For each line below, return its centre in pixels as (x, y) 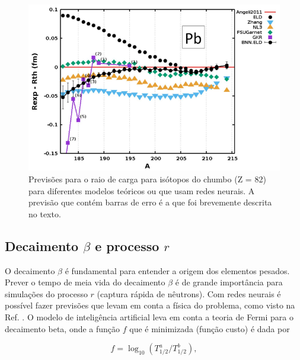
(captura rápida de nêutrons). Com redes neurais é (189, 293)
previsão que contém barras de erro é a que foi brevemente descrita (150, 202)
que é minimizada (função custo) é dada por (210, 328)
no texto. (45, 213)
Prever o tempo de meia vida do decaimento (85, 282)
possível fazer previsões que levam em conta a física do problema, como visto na (150, 305)
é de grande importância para (229, 282)
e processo (127, 245)
